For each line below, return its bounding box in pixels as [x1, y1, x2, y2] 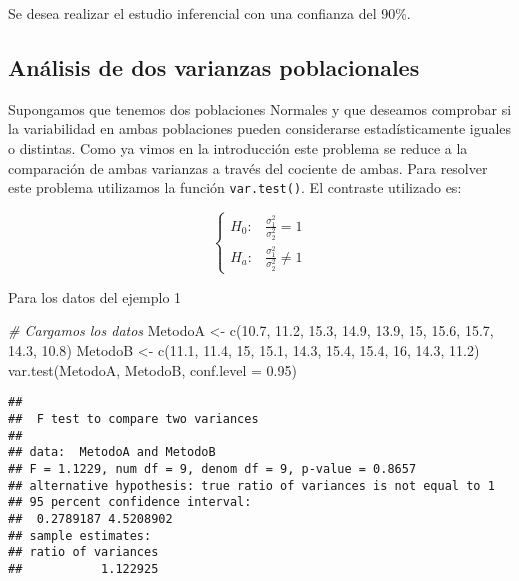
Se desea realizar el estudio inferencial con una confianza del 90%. [8, 3, 411, 23]
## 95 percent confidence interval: [8, 495, 252, 510]
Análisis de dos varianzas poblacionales [8, 51, 420, 82]
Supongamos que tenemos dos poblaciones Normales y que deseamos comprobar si [8, 98, 512, 119]
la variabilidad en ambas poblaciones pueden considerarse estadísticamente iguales [8, 118, 512, 139]
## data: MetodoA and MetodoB [8, 445, 216, 460]
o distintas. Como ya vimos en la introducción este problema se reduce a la [8, 137, 468, 158]
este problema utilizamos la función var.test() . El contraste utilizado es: [8, 177, 462, 198]
